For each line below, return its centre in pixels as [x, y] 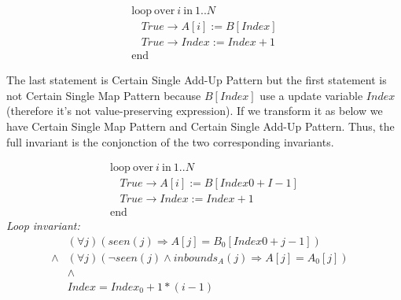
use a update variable [311, 95]
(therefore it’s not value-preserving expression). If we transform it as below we [195, 111]
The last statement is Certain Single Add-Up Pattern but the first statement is [197, 80]
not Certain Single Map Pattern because [104, 95]
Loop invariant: [43, 226]
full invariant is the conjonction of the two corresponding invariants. [170, 141]
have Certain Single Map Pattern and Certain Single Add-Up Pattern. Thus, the [200, 126]
